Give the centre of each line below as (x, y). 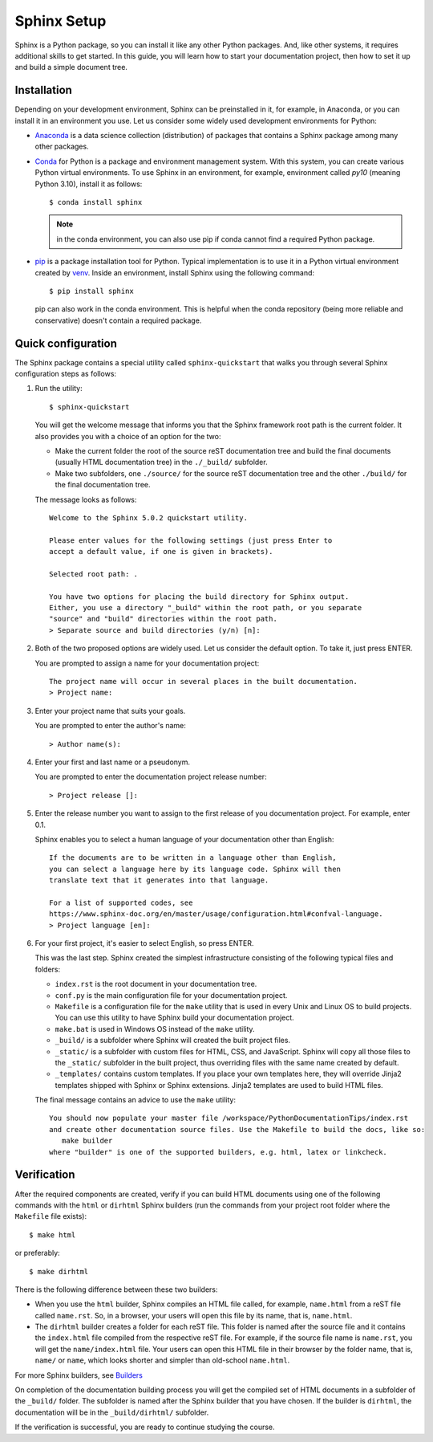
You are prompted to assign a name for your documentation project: (147, 663)
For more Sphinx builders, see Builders (79, 1375)
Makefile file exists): (51, 1216)
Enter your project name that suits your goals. (110, 711)
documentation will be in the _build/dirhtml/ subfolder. (112, 1412)
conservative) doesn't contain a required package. (118, 320)
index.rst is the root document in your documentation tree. (156, 984)
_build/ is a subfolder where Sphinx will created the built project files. (173, 1041)
